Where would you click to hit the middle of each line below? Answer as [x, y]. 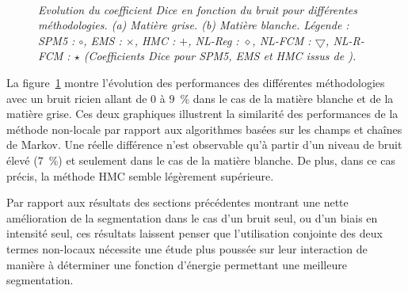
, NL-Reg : [214, 40]
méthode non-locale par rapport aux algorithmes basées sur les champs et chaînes [204, 129]
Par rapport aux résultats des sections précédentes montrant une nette [177, 202]
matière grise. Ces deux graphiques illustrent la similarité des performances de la [202, 114]
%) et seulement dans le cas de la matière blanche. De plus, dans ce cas [222, 160]
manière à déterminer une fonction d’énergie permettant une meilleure [177, 264]
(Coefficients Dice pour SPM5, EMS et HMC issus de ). [220, 56]
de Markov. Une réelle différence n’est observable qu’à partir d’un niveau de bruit [204, 145]
